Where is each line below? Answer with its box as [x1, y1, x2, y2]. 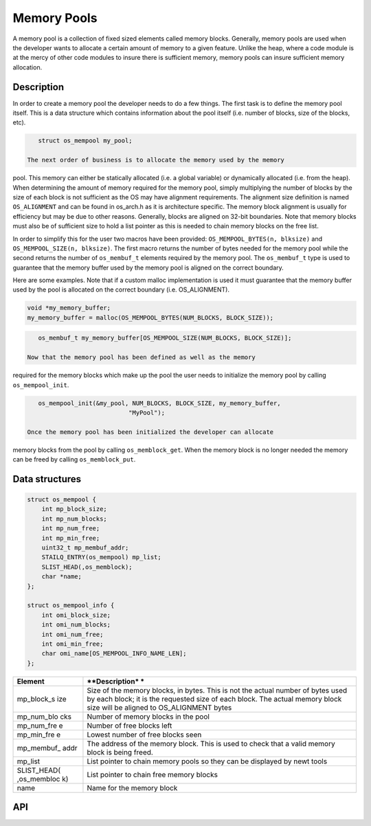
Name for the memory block [87, 783, 178, 792]
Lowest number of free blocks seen [87, 730, 202, 739]
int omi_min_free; [41, 640, 104, 648]
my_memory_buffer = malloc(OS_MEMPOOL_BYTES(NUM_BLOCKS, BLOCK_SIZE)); [27, 314, 274, 321]
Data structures [12, 473, 82, 485]
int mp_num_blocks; [41, 514, 108, 523]
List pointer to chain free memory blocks [87, 770, 218, 779]
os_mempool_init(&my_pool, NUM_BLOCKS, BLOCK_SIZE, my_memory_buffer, [38, 399, 281, 407]
